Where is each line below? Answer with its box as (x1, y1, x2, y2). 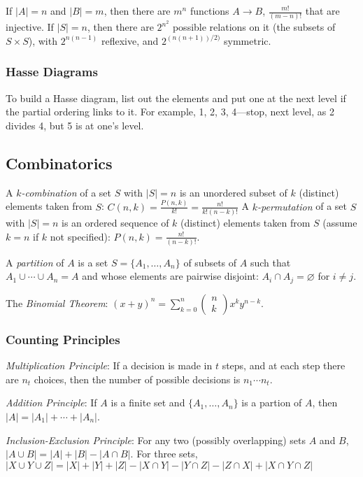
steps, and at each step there (222, 358, 346, 373)
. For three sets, (130, 446, 198, 461)
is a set (78, 255, 108, 269)
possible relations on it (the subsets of (172, 20, 336, 34)
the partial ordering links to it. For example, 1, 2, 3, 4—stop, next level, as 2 (6, 104, 334, 119)
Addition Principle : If (6, 395, 97, 410)
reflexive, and (101, 33, 159, 48)
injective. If (6, 20, 54, 34)
